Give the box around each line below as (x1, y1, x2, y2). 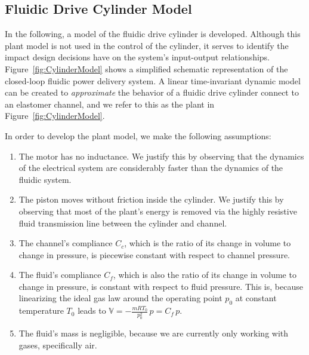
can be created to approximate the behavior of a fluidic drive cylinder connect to (5, 86, 299, 99)
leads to (78, 304, 106, 317)
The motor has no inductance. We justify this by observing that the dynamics (18, 149, 304, 162)
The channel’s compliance (18, 237, 113, 249)
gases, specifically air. (18, 338, 97, 351)
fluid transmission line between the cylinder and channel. (18, 216, 227, 229)
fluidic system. (18, 173, 72, 185)
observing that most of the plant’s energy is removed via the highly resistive (18, 204, 297, 217)
